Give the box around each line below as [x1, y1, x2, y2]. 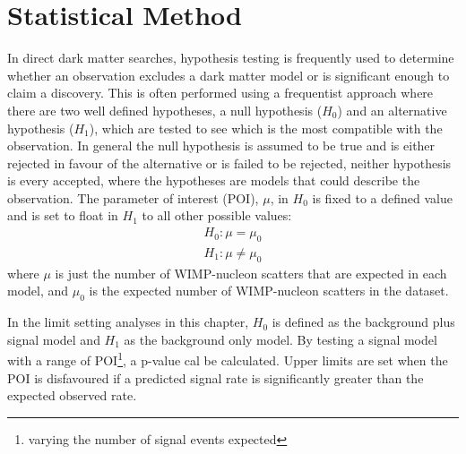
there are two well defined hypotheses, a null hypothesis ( [7, 100, 323, 119]
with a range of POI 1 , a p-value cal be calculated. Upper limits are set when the [7, 348, 448, 369]
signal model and [7, 330, 100, 348]
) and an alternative [337, 100, 447, 119]
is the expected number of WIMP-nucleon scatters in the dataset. [89, 281, 449, 300]
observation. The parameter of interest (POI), [7, 188, 259, 207]
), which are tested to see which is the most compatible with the [89, 118, 443, 137]
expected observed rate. [7, 386, 137, 405]
